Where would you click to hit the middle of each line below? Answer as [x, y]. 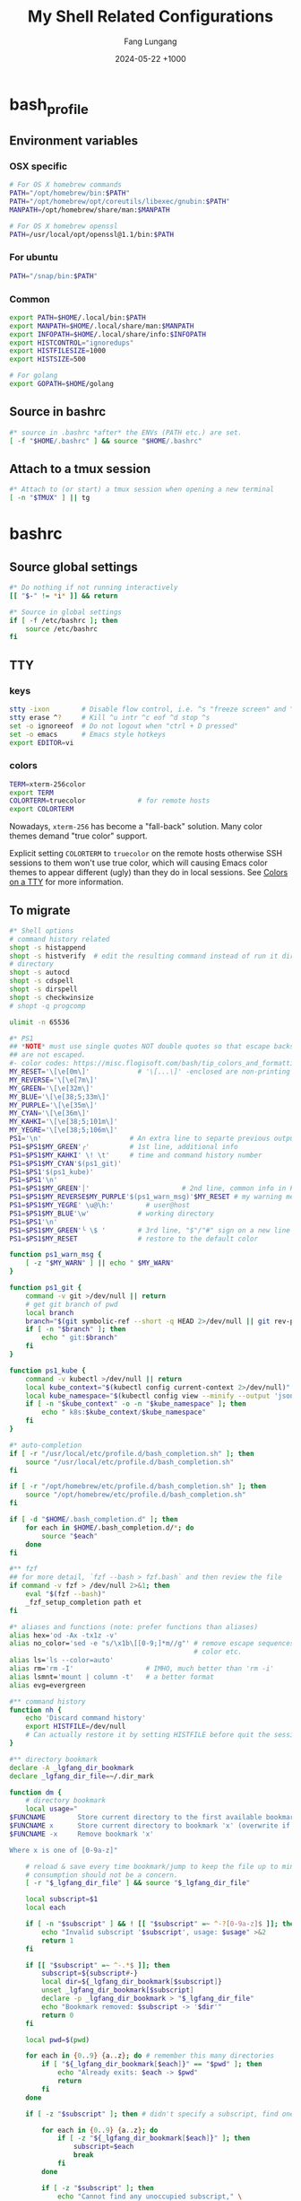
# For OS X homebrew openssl [64, 226]
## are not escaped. [48, 1055]
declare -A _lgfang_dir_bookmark [72, 1767]
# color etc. [218, 1652]
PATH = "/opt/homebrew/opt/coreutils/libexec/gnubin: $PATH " [120, 201]
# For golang [34, 376]
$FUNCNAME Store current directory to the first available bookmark [154, 1818]
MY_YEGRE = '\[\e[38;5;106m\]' [64, 1130]
